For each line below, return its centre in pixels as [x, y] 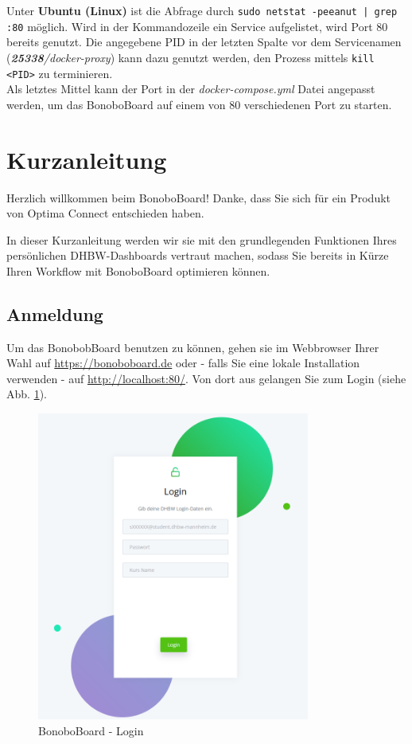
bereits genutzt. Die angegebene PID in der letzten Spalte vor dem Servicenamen [204, 42]
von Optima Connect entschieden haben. [105, 213]
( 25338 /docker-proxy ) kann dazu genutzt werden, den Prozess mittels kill [190, 57]
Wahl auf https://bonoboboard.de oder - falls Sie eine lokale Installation [183, 363]
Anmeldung [55, 313]
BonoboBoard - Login [91, 730]
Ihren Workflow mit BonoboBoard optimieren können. [138, 270]
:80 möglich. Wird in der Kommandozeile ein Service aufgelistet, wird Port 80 [197, 26]
